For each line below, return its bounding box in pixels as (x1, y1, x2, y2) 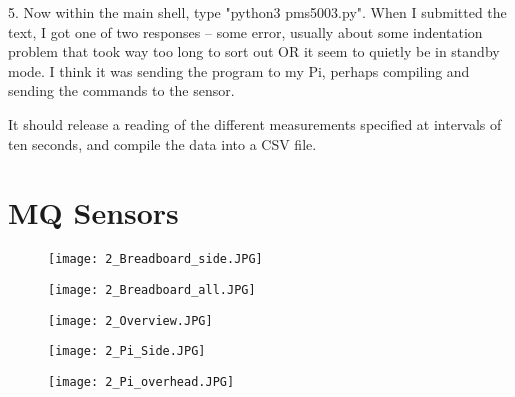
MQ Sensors (8, 192, 179, 233)
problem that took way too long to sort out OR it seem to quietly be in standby (8, 41, 500, 62)
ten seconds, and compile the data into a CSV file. (8, 133, 317, 154)
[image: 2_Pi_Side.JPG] (48, 344, 206, 359)
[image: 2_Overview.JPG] (48, 313, 213, 328)
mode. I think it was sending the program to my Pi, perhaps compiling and (8, 60, 470, 81)
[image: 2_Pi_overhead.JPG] (48, 374, 235, 389)
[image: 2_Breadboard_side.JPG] (48, 252, 263, 267)
